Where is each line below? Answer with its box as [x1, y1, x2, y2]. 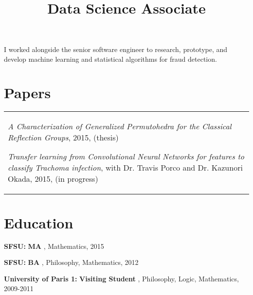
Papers [4, 82, 51, 102]
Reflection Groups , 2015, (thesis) [8, 131, 119, 143]
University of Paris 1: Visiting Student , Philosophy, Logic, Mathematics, [4, 274, 239, 283]
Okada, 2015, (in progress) [8, 173, 98, 184]
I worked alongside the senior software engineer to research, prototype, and [4, 44, 228, 54]
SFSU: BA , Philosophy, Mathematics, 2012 [4, 257, 139, 267]
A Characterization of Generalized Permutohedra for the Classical [8, 120, 232, 132]
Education [4, 212, 73, 232]
